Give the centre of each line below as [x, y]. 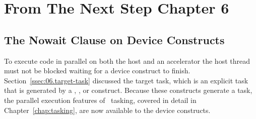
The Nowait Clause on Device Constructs [114, 39]
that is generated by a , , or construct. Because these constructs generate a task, [128, 90]
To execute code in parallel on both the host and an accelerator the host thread [127, 61]
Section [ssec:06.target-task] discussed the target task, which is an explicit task [126, 80]
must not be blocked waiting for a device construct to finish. [97, 71]
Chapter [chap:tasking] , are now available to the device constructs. [107, 110]
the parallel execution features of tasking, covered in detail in [100, 100]
